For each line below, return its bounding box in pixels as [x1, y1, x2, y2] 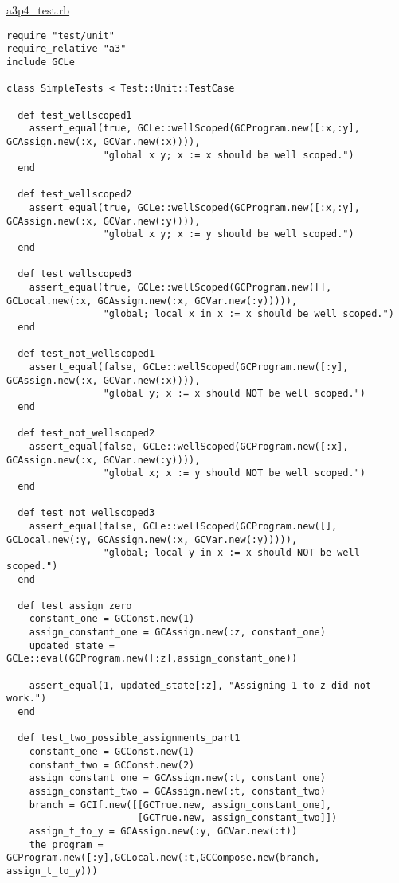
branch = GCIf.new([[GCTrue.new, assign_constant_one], [29, 799, 332, 811]
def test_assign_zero [18, 600, 132, 611]
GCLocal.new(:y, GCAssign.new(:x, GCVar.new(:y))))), [6, 533, 298, 545]
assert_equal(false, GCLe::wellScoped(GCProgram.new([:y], [29, 361, 349, 373]
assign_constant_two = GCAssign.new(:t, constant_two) [29, 786, 326, 797]
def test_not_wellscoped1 [18, 348, 155, 360]
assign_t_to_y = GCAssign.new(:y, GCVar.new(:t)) [29, 825, 298, 837]
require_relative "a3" [6, 43, 127, 55]
